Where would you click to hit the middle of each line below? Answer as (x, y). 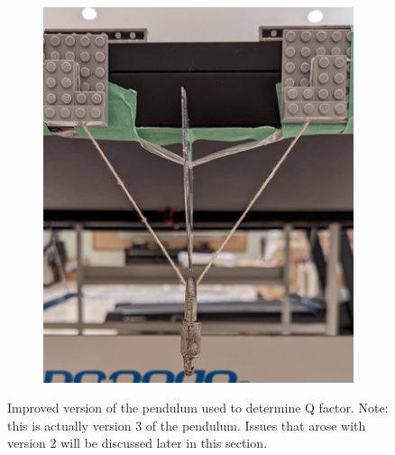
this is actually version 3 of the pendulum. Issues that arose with (187, 425)
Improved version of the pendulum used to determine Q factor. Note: (198, 408)
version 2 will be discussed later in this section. (137, 443)
